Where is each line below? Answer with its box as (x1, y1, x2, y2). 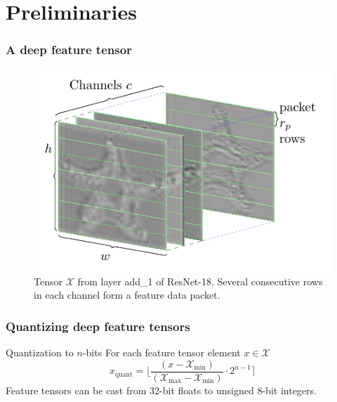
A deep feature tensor (6, 41, 132, 58)
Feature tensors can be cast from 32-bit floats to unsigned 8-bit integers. (6, 382, 317, 397)
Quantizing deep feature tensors (6, 317, 190, 335)
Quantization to (6, 345, 74, 360)
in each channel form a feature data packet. (34, 287, 220, 302)
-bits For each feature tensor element (82, 345, 241, 360)
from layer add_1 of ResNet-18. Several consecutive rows (77, 273, 323, 288)
